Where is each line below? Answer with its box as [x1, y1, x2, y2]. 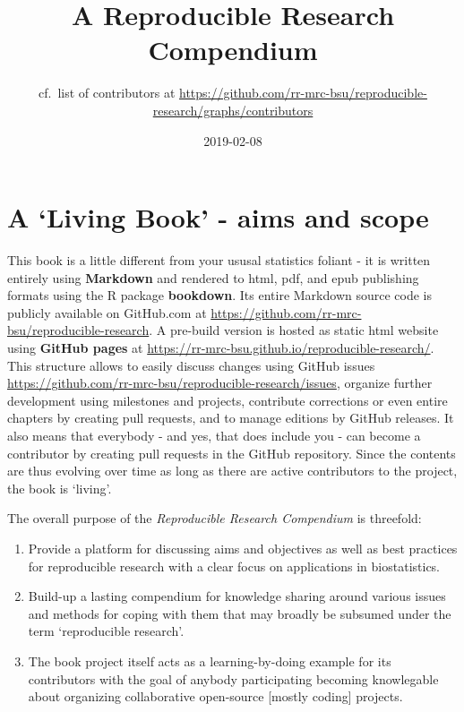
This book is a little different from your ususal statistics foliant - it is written [7, 251, 431, 270]
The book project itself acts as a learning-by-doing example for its [28, 651, 391, 670]
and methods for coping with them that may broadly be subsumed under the [28, 604, 451, 622]
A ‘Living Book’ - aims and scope [7, 199, 429, 236]
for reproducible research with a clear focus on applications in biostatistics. [28, 556, 441, 575]
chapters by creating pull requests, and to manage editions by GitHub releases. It [7, 408, 454, 427]
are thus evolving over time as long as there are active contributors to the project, [7, 461, 458, 480]
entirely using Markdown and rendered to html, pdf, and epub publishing [7, 268, 419, 287]
